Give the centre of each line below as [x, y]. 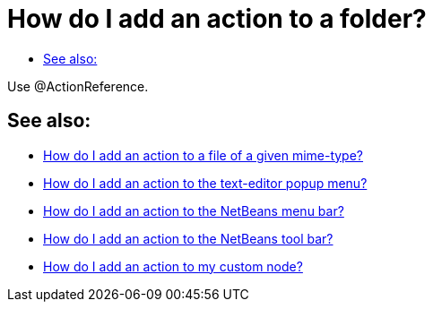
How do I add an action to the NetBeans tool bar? [188, 238]
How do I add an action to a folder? [217, 19]
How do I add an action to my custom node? [173, 266]
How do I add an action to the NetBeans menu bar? [194, 210]
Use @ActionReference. [78, 86]
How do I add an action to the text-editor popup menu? [205, 183]
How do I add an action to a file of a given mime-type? [204, 155]
